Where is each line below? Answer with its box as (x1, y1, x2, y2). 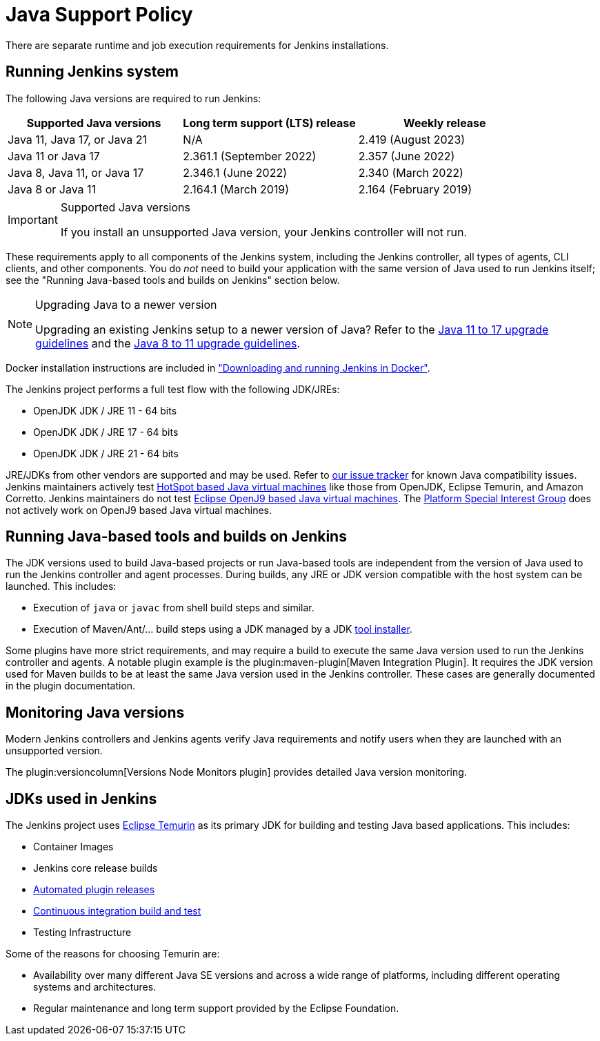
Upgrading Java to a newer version (35, 297, 217, 312)
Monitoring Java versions (6, 703, 185, 721)
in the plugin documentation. (6, 680, 136, 692)
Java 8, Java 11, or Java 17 (8, 165, 144, 180)
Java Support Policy (6, 3, 193, 26)
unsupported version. (6, 745, 103, 757)
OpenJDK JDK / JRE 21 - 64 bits (33, 447, 179, 459)
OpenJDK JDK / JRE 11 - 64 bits (33, 404, 177, 417)
